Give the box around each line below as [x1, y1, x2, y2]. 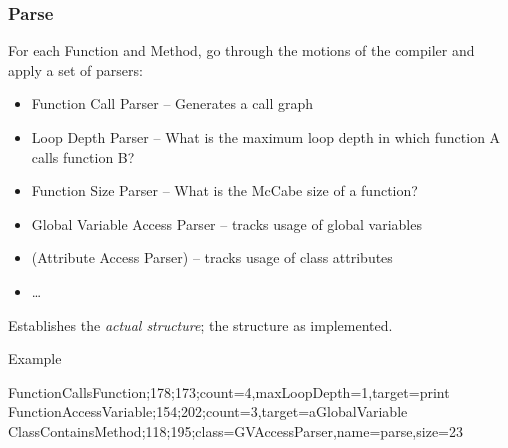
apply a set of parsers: [8, 59, 143, 80]
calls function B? [31, 146, 135, 167]
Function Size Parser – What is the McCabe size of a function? [31, 180, 418, 201]
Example [8, 348, 62, 369]
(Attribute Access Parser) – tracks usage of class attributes [31, 247, 393, 268]
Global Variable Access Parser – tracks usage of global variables [31, 213, 422, 234]
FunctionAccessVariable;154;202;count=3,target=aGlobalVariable [8, 401, 408, 422]
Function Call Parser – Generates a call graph [31, 93, 313, 114]
